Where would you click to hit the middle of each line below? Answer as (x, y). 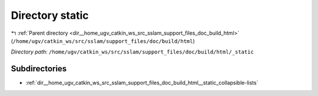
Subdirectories (39, 69)
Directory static (50, 15)
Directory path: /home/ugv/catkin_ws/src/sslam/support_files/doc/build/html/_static (132, 52)
